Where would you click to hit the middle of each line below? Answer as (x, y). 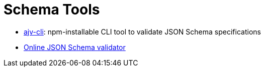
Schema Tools (52, 9)
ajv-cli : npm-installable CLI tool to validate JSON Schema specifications (142, 31)
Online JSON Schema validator (75, 47)
